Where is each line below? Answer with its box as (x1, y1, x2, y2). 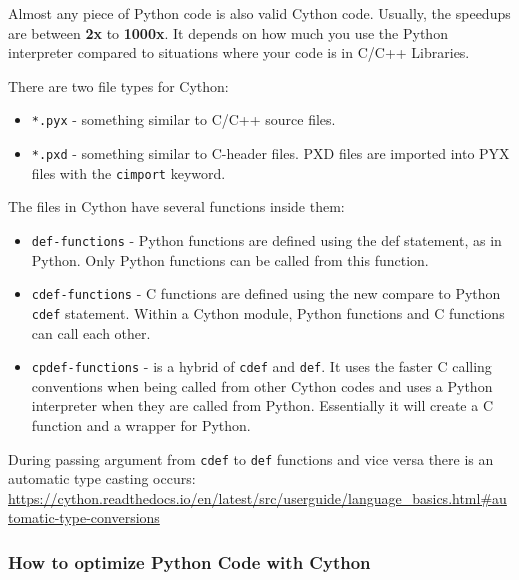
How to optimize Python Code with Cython (8, 549, 371, 574)
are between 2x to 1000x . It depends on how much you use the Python (8, 22, 448, 43)
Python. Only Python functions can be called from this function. (31, 249, 429, 270)
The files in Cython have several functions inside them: (8, 196, 345, 217)
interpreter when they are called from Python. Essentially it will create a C (31, 395, 494, 416)
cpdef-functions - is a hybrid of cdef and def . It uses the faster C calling (31, 356, 492, 377)
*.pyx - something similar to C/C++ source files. (31, 109, 336, 130)
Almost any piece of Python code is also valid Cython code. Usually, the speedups (8, 3, 511, 23)
